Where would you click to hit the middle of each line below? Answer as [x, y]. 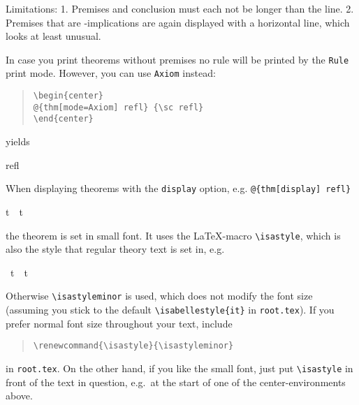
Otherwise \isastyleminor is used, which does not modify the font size [159, 296]
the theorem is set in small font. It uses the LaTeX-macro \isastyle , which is [173, 235]
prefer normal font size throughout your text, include [119, 323]
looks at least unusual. [53, 36]
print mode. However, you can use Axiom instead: [111, 73]
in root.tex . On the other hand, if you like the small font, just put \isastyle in [179, 368]
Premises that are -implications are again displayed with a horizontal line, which [178, 22]
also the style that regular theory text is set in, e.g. [115, 249]
